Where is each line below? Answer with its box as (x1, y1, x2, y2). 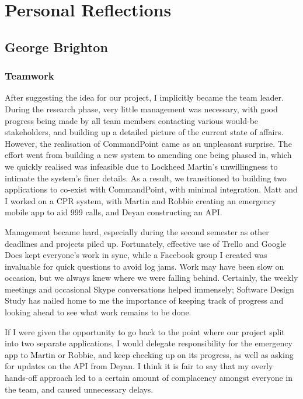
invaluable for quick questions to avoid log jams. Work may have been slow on (5, 260, 284, 272)
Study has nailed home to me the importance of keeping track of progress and (5, 294, 284, 307)
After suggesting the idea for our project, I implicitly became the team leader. (5, 91, 284, 104)
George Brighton (5, 37, 108, 56)
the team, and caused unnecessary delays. (5, 383, 154, 395)
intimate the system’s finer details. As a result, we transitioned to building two (5, 171, 287, 184)
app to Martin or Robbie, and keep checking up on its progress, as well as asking (5, 348, 294, 360)
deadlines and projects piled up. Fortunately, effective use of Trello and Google (5, 237, 287, 249)
